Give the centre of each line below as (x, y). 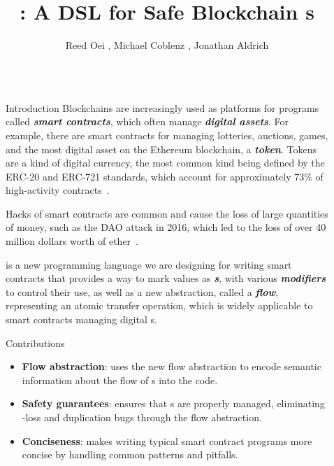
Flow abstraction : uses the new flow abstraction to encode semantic (172, 366)
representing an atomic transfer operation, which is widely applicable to (159, 305)
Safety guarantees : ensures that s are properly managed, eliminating (173, 403)
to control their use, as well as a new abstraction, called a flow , (142, 291)
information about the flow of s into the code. (120, 380)
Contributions (35, 343)
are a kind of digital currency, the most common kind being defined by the (165, 163)
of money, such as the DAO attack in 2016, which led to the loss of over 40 (166, 227)
